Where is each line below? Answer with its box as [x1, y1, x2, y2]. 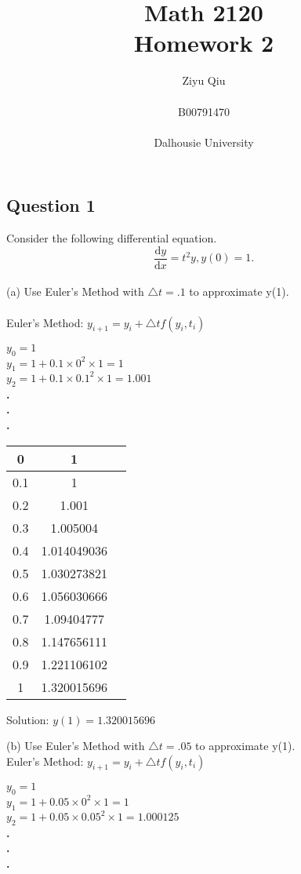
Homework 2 [133, 27, 274, 59]
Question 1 [6, 193, 96, 217]
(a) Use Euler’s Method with [6, 283, 144, 300]
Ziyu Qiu [182, 72, 226, 89]
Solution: [6, 711, 49, 727]
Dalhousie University [154, 133, 254, 150]
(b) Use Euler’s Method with [6, 737, 145, 754]
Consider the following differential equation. [6, 230, 217, 246]
